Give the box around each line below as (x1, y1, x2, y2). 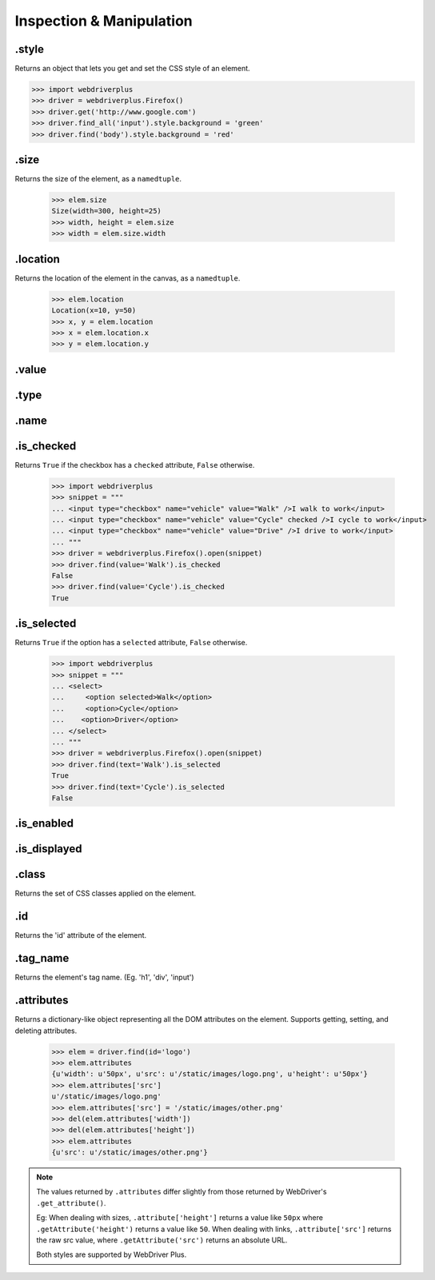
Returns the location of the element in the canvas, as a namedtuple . (14, 273, 241, 283)
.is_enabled (14, 816, 74, 831)
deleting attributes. (14, 1026, 78, 1035)
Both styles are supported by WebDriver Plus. (36, 1250, 187, 1259)
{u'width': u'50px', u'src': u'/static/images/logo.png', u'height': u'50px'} (51, 1070, 368, 1079)
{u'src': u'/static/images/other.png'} (51, 1148, 208, 1157)
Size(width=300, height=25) (51, 206, 162, 216)
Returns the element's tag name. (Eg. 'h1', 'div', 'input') (14, 972, 195, 983)
